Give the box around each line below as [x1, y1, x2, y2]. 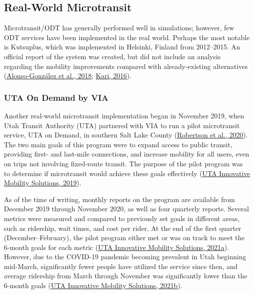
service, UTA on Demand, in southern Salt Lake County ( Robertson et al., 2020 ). [4, 130, 248, 140]
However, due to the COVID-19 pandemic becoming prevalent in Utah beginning [4, 251, 246, 262]
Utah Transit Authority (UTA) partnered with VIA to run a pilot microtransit [4, 120, 240, 130]
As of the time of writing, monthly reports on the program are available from [4, 194, 235, 204]
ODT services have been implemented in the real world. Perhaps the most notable [4, 32, 250, 42]
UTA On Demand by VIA [4, 91, 109, 103]
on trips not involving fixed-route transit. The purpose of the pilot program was [4, 158, 243, 168]
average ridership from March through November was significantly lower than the [4, 271, 247, 281]
